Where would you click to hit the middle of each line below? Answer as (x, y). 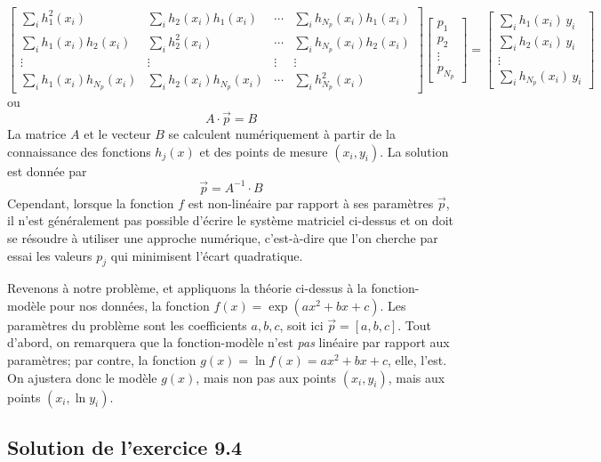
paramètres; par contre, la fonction (102, 360)
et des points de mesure (264, 151)
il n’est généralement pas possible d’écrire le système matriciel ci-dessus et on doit (231, 220)
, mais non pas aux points (266, 377)
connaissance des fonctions (79, 151)
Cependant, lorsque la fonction (91, 203)
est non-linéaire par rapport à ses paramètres (311, 203)
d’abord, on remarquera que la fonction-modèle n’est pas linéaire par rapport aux (228, 342)
